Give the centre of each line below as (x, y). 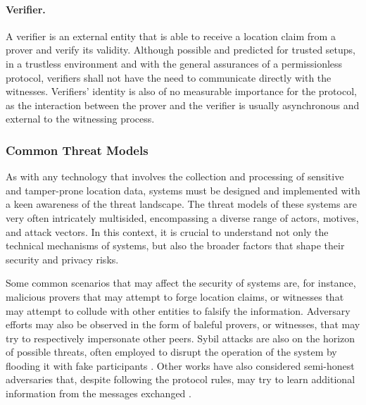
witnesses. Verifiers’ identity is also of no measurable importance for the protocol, (181, 91)
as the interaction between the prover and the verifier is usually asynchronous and (183, 105)
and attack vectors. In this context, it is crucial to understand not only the (167, 231)
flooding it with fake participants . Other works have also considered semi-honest (180, 365)
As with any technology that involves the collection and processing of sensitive (175, 176)
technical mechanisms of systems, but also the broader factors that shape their (175, 245)
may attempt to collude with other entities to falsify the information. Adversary (178, 310)
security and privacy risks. (62, 259)
